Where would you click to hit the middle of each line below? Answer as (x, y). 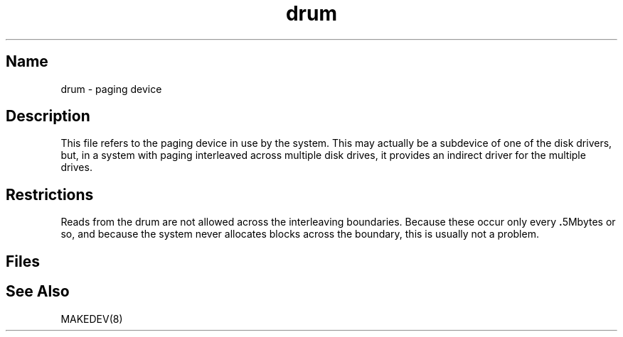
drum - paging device (111, 89)
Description (48, 116)
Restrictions (50, 194)
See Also (38, 292)
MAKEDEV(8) (92, 319)
